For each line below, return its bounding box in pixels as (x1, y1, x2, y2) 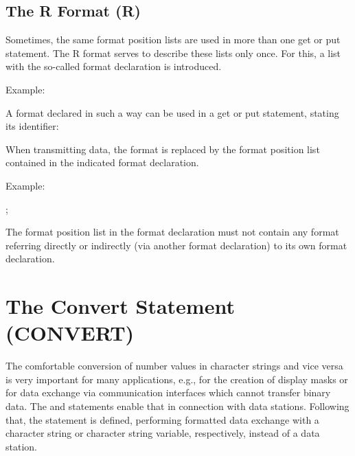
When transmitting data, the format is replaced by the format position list (5, 141, 320, 156)
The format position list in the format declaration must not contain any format (5, 225, 339, 239)
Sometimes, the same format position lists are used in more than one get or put (5, 32, 341, 47)
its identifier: (5, 119, 59, 133)
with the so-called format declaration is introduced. (5, 59, 222, 73)
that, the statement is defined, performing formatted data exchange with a (5, 412, 319, 426)
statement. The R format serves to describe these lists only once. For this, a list (5, 45, 341, 60)
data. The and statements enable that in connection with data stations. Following (5, 399, 350, 413)
